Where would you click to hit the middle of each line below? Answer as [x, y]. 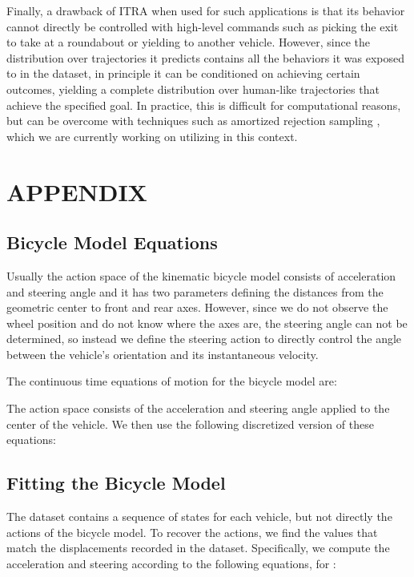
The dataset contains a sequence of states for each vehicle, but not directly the [199, 516]
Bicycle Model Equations [112, 242]
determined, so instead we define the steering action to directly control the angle [204, 339]
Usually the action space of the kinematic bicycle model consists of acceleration [201, 275]
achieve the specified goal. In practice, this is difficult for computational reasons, [204, 105]
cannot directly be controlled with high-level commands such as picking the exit [203, 26]
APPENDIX [77, 191]
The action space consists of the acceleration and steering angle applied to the [198, 408]
